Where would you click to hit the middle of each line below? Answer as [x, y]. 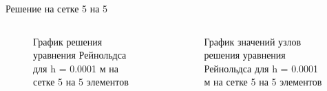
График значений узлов [253, 41]
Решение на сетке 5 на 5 [57, 8]
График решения [68, 41]
